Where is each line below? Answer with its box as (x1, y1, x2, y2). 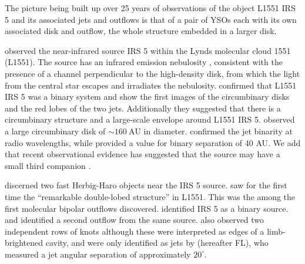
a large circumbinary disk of (5, 124, 106, 137)
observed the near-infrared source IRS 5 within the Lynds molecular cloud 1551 (5, 44, 291, 56)
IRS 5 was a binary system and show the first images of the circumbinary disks (5, 90, 290, 103)
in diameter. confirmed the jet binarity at (143, 124, 293, 137)
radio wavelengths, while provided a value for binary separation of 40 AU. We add (5, 136, 301, 148)
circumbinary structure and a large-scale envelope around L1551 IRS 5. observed (5, 113, 295, 126)
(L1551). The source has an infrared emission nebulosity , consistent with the (5, 56, 283, 68)
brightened (5, 236, 43, 249)
